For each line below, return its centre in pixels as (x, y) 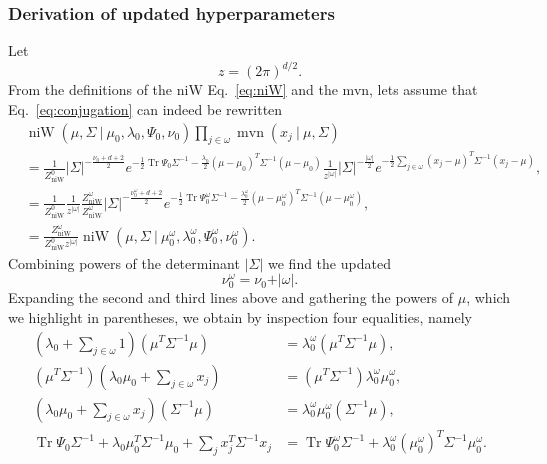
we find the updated (329, 262)
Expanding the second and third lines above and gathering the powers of (231, 297)
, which (488, 297)
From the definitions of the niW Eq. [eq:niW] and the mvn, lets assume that (243, 89)
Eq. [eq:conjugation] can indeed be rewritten (145, 108)
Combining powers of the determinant (124, 262)
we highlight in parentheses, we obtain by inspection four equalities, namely (240, 316)
